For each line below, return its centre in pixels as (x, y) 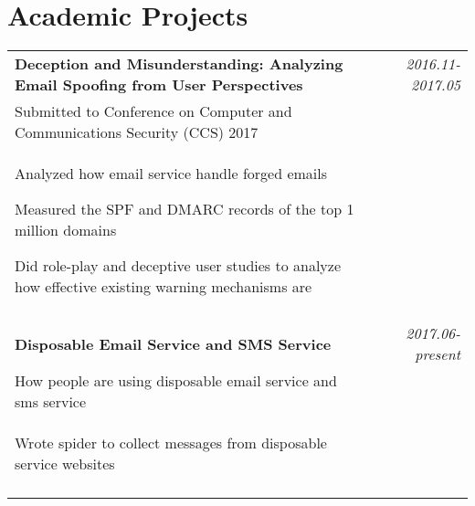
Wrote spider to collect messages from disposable (171, 443)
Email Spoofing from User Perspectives (159, 85)
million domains (66, 230)
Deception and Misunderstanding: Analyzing (179, 64)
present (438, 354)
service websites (65, 464)
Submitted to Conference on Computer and (153, 111)
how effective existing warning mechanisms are (164, 287)
